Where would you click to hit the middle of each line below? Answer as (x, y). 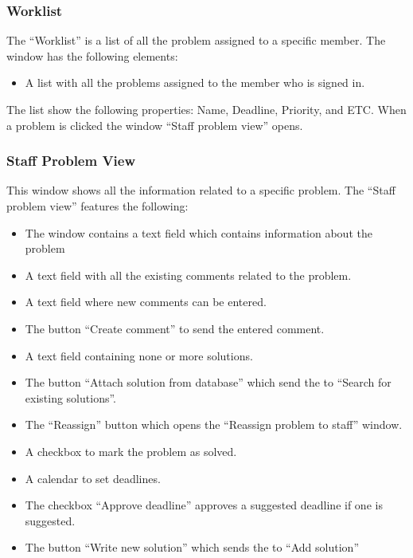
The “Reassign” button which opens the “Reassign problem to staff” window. (214, 424)
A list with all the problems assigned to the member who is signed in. (195, 83)
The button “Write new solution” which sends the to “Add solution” (192, 547)
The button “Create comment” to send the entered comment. (175, 328)
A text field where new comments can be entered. (146, 302)
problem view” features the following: (97, 206)
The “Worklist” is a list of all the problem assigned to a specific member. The (196, 40)
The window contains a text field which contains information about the (199, 232)
